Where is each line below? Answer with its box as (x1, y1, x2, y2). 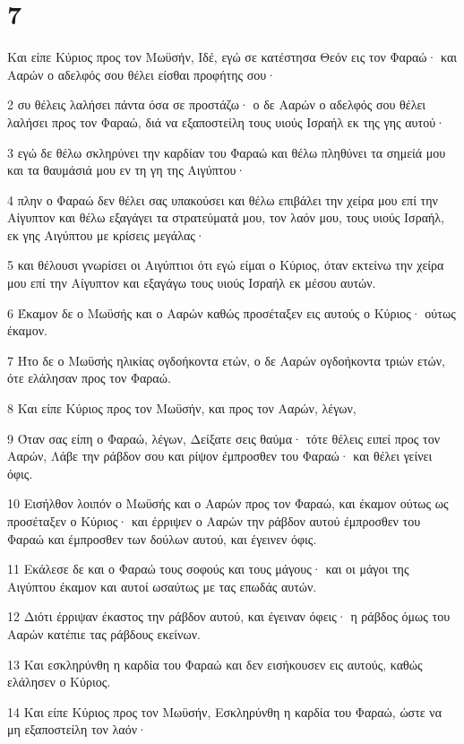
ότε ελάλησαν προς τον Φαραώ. (7, 368, 171, 387)
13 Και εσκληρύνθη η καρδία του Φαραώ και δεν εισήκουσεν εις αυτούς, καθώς (7, 654, 423, 673)
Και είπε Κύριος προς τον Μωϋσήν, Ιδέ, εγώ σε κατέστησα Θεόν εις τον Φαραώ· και (7, 48, 458, 66)
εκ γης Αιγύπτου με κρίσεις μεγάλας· (7, 225, 205, 244)
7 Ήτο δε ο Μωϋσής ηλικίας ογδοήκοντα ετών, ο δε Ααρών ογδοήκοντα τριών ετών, (7, 350, 445, 369)
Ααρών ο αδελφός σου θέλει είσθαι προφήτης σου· (7, 65, 277, 83)
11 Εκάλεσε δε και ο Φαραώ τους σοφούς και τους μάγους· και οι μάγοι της (7, 559, 409, 578)
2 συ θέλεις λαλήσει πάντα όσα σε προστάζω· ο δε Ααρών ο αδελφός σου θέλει (7, 95, 426, 114)
